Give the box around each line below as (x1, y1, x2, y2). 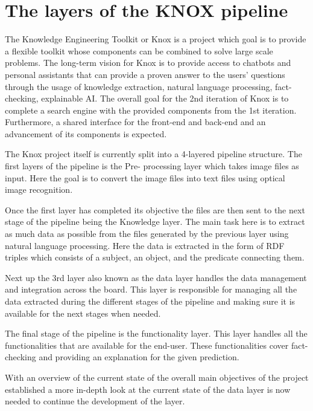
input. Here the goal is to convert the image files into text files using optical (5, 171, 285, 184)
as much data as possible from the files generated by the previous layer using (5, 227, 289, 240)
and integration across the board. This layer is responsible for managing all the (5, 283, 297, 296)
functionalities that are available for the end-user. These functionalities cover (5, 338, 289, 351)
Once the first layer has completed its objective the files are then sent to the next (5, 203, 305, 216)
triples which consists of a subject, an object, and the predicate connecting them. (5, 251, 305, 264)
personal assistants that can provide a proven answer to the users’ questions (5, 68, 285, 80)
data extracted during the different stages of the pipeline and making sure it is (5, 295, 296, 307)
